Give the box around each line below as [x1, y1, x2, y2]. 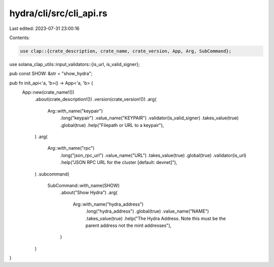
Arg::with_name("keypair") [47, 108, 104, 114]
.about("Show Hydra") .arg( [60, 189, 118, 195]
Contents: [9, 35, 30, 41]
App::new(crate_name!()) [22, 89, 75, 95]
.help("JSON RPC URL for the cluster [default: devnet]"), [60, 159, 178, 165]
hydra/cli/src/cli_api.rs [9, 8, 108, 19]
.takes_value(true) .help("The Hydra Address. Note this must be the [85, 215, 226, 221]
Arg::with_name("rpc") [47, 145, 95, 151]
